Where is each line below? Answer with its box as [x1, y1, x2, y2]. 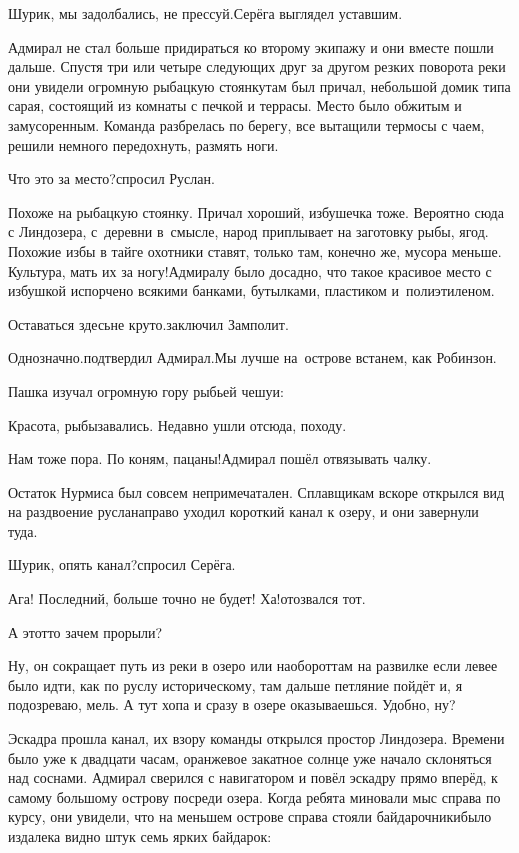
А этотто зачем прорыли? [8, 621, 163, 642]
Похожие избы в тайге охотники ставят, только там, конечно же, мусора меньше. [8, 240, 502, 261]
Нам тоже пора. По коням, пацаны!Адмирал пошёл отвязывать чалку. [8, 448, 432, 469]
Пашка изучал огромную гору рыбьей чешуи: [8, 380, 284, 401]
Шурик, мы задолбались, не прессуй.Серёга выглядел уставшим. [8, 3, 403, 23]
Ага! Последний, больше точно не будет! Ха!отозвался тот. [8, 588, 366, 609]
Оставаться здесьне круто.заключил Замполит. [8, 313, 289, 334]
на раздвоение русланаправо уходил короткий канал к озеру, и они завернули [8, 501, 479, 522]
